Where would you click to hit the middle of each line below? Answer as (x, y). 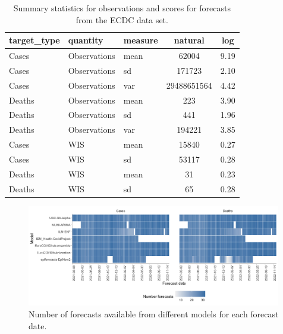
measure (141, 40)
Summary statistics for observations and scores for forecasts (122, 8)
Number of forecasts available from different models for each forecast (154, 313)
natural (189, 40)
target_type (34, 40)
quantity (86, 40)
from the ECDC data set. (122, 19)
